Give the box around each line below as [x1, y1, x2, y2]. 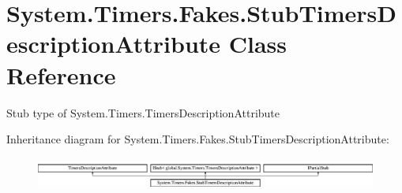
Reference [6, 58, 116, 91]
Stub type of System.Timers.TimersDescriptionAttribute [6, 104, 280, 121]
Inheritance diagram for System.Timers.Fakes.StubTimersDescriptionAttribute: [6, 131, 389, 147]
